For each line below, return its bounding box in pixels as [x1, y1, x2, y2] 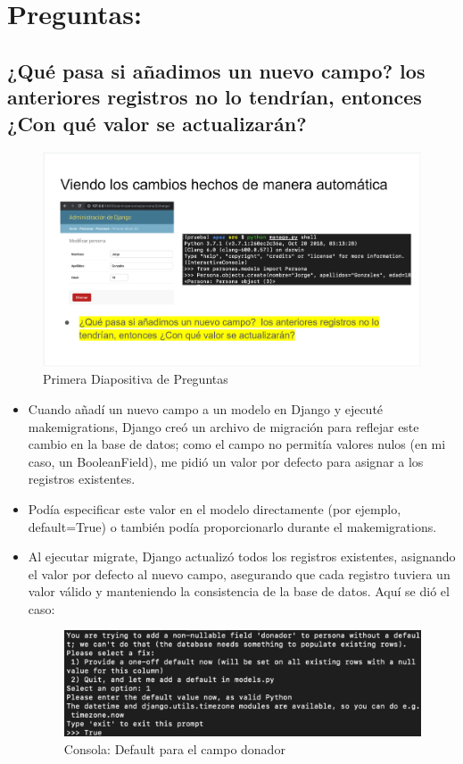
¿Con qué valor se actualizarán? [7, 109, 307, 137]
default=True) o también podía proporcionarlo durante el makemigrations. [28, 517, 437, 536]
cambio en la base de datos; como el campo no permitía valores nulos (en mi [28, 435, 446, 453]
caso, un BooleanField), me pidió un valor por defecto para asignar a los [28, 452, 424, 470]
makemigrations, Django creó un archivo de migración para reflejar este [28, 417, 419, 436]
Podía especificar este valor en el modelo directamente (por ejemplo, [28, 499, 401, 518]
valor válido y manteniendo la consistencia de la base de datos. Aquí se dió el [28, 582, 450, 601]
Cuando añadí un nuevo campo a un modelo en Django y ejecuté [28, 399, 384, 418]
